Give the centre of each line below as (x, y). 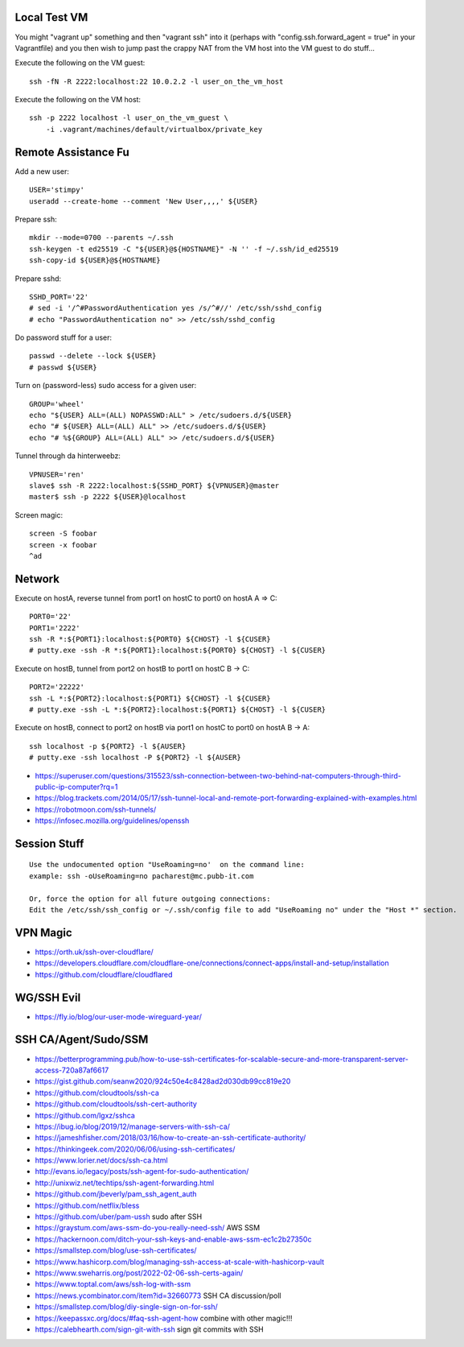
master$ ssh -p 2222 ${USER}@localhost (108, 497)
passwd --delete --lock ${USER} (93, 356)
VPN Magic (43, 933)
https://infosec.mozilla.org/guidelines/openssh (112, 820)
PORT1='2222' (55, 628)
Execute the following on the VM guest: (80, 63)
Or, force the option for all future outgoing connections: (150, 899)
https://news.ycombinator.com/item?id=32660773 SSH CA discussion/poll (158, 1295)
